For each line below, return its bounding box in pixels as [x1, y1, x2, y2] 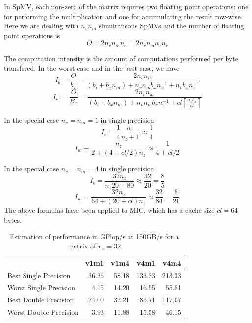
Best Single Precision [7, 270, 71, 280]
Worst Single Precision [7, 282, 76, 293]
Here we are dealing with [4, 21, 79, 31]
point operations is [4, 30, 60, 40]
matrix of [68, 241, 96, 251]
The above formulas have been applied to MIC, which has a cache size [4, 205, 215, 215]
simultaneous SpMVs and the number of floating [99, 21, 244, 31]
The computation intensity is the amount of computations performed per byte [4, 53, 238, 63]
